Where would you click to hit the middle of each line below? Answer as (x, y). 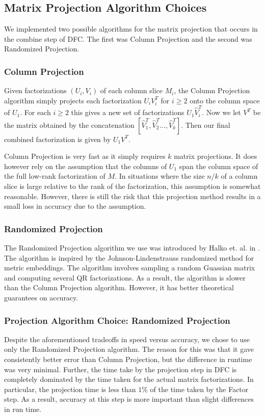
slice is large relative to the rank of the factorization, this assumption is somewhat (132, 186)
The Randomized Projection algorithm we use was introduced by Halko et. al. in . (132, 248)
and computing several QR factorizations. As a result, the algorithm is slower (125, 277)
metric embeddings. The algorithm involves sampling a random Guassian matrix (130, 268)
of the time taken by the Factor (199, 389)
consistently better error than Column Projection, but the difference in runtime (128, 359)
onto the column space (225, 100)
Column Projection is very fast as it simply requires (85, 156)
